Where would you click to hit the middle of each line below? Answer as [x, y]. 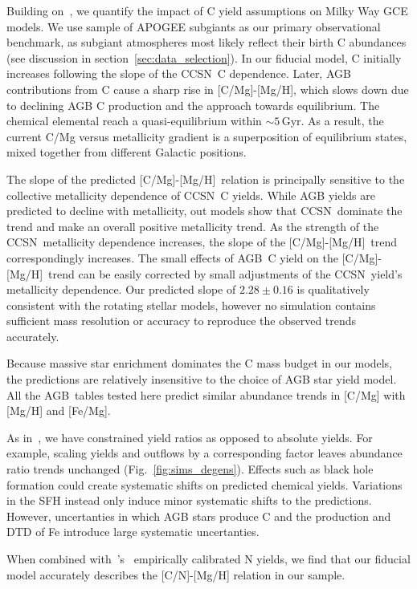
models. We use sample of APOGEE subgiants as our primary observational [194, 26]
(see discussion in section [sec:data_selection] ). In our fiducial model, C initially [204, 57]
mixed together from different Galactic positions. [127, 152]
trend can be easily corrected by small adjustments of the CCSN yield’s [225, 273]
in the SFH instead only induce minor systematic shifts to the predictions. [189, 500]
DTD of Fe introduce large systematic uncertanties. [133, 532]
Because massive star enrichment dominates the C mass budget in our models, [199, 363]
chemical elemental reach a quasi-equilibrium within [134, 121]
